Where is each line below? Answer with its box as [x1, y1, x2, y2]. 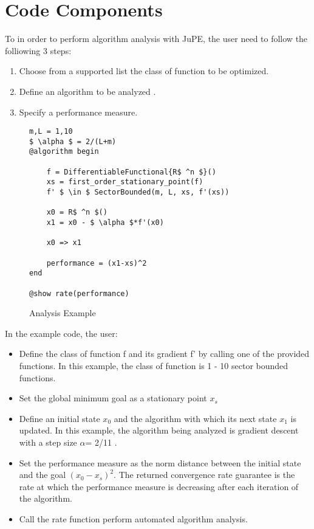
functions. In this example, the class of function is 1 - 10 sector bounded [19, 359, 288, 372]
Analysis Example [29, 306, 96, 319]
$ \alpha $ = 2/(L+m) [29, 137, 117, 146]
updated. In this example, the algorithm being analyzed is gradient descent [19, 424, 299, 437]
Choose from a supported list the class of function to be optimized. [19, 64, 269, 77]
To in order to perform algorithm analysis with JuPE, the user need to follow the [5, 32, 308, 45]
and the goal [19, 468, 66, 481]
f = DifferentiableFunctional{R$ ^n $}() [46, 167, 216, 176]
